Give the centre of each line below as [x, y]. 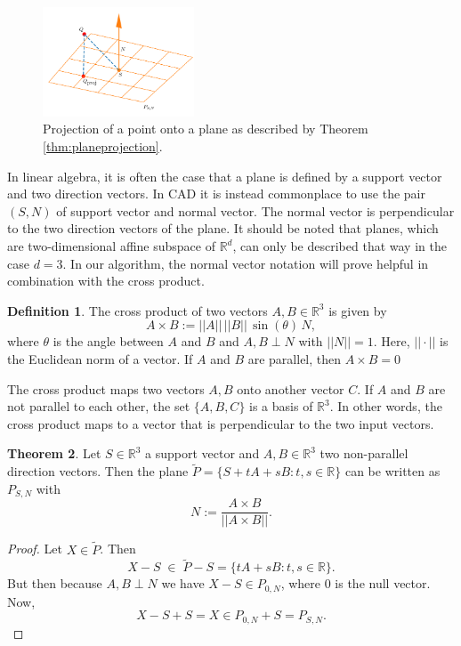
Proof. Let [35, 549]
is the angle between [108, 341]
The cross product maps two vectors [106, 388]
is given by [358, 310]
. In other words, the [386, 406]
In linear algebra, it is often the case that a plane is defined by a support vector [225, 176]
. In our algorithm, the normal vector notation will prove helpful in [246, 263]
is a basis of [281, 406]
